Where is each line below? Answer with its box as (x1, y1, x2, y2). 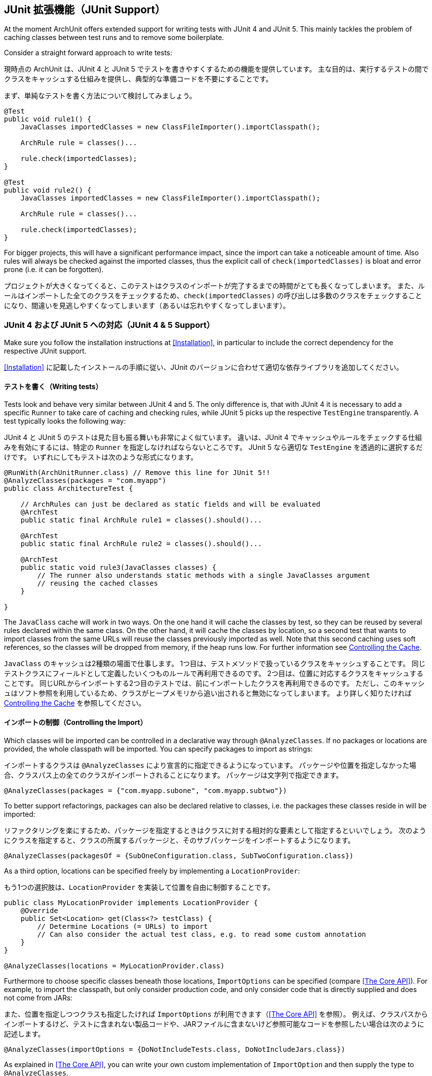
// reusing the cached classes (37, 579, 158, 588)
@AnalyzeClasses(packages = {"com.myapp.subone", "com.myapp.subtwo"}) (4, 786, 287, 795)
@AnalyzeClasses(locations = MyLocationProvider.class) (4, 961, 225, 970)
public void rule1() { (4, 115, 92, 123)
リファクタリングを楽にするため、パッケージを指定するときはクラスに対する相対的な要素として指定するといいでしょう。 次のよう (4, 826, 427, 835)
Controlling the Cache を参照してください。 (4, 699, 146, 708)
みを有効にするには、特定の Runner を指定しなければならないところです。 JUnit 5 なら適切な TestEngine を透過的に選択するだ (4, 443, 423, 452)
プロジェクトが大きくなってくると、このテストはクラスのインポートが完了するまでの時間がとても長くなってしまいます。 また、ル (4, 281, 425, 290)
